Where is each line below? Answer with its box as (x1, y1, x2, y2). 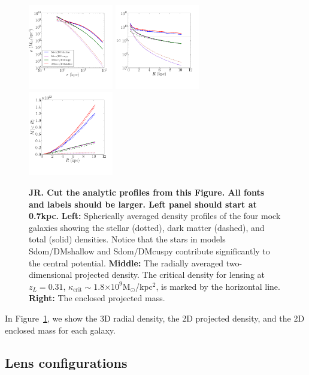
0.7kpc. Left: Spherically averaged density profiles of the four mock (29, 209, 281, 222)
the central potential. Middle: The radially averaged (29, 256, 224, 269)
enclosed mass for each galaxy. (5, 323, 116, 336)
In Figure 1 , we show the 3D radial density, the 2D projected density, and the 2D (5, 311, 305, 324)
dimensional (29, 268, 72, 281)
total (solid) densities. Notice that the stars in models (29, 233, 226, 245)
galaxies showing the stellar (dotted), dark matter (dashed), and (29, 221, 265, 233)
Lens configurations (5, 353, 128, 371)
